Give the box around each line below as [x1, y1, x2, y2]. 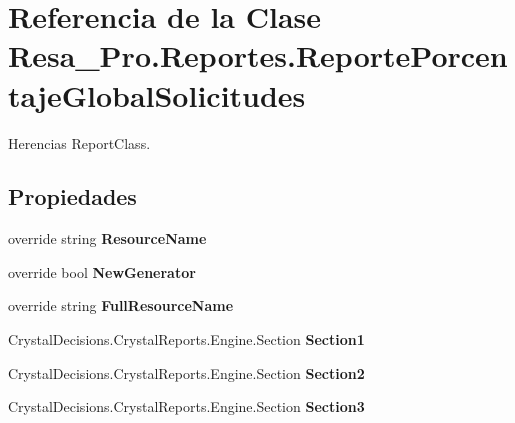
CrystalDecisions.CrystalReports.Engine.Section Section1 [8, 329, 365, 350]
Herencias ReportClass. [8, 132, 151, 153]
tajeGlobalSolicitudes [8, 74, 306, 115]
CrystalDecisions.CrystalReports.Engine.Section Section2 [8, 362, 365, 383]
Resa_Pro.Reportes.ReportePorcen [8, 35, 508, 76]
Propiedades [8, 181, 137, 212]
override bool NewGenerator [8, 261, 196, 282]
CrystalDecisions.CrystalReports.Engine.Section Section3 [8, 396, 365, 417]
